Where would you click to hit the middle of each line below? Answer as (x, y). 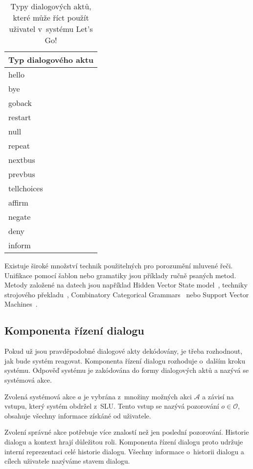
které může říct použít (51, 17)
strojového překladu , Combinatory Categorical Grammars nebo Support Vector (127, 294)
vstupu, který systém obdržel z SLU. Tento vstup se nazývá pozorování (112, 406)
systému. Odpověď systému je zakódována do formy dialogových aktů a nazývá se (126, 370)
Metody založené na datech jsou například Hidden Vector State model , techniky (126, 285)
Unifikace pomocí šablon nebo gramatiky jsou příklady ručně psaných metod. (120, 275)
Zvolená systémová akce (40, 396)
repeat (19, 145)
